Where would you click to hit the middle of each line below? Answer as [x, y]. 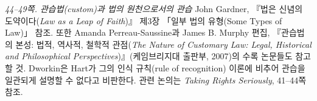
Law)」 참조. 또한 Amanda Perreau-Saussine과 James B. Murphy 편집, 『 [143, 32]
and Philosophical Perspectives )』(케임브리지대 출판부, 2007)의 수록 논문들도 [149, 56]
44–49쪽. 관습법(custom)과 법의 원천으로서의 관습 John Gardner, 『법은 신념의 [154, 8]
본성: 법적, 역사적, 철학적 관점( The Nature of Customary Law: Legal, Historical [163, 44]
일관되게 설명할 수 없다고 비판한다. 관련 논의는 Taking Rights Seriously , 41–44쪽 [156, 80]
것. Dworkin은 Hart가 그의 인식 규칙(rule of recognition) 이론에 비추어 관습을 [160, 67]
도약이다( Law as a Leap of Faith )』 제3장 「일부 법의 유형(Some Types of [144, 20]
